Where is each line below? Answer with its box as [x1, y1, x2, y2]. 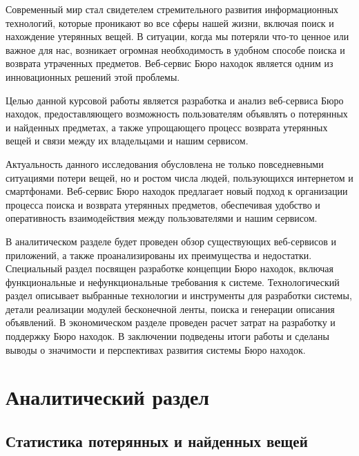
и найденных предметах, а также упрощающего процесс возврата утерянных [6, 120, 328, 134]
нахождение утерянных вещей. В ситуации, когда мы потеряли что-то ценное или [6, 29, 349, 44]
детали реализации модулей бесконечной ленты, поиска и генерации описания [6, 301, 335, 316]
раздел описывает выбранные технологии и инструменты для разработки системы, [6, 288, 352, 303]
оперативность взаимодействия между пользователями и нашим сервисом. [6, 211, 318, 225]
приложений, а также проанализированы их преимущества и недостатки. [6, 247, 312, 262]
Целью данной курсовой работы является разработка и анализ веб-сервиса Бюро [6, 93, 344, 107]
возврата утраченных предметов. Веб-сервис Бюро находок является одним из [6, 56, 333, 70]
